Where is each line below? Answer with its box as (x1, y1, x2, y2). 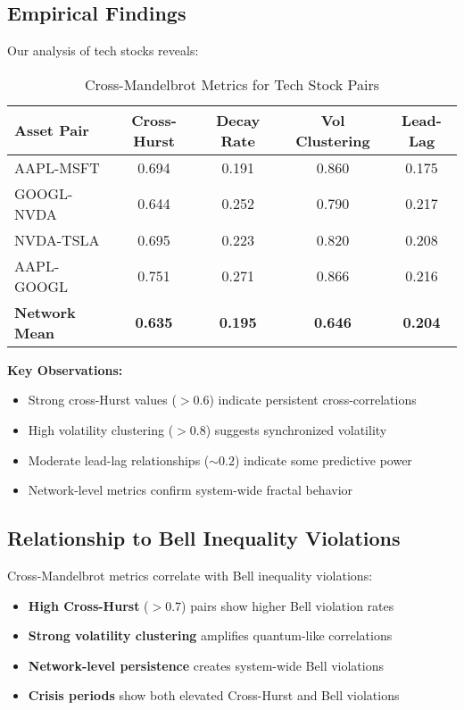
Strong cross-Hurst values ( (28, 390, 177, 409)
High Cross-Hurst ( (28, 596, 149, 614)
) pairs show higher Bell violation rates (181, 596, 394, 614)
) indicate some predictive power (235, 450, 412, 469)
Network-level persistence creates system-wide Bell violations (28, 656, 385, 674)
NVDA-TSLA (14, 229, 100, 250)
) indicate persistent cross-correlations (209, 390, 417, 409)
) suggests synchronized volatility (205, 420, 387, 439)
